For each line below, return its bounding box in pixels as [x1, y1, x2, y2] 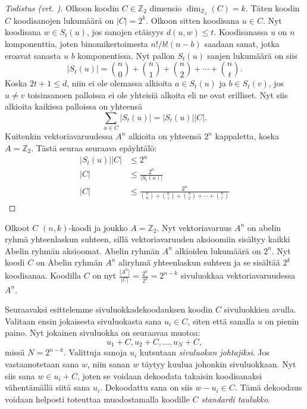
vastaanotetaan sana [5, 357, 79, 370]
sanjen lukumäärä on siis [207, 49, 297, 61]
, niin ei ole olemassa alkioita [67, 77, 173, 89]
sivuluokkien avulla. [224, 303, 296, 316]
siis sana [5, 369, 35, 382]
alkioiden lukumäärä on [175, 244, 261, 257]
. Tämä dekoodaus [234, 381, 302, 394]
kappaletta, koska [215, 130, 280, 142]
